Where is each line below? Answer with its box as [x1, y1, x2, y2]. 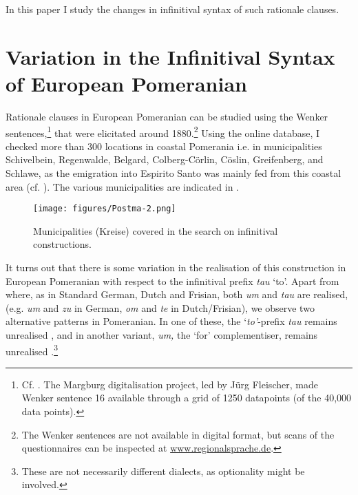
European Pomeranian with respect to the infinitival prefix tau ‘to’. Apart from [6, 273, 339, 288]
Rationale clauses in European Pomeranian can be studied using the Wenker [6, 109, 328, 123]
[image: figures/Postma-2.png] [33, 204, 176, 214]
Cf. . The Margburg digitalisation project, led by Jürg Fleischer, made [21, 377, 318, 391]
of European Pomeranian [6, 69, 247, 97]
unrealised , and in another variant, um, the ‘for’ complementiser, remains [6, 327, 318, 341]
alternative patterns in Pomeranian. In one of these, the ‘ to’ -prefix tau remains [6, 314, 337, 328]
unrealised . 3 [6, 341, 58, 358]
